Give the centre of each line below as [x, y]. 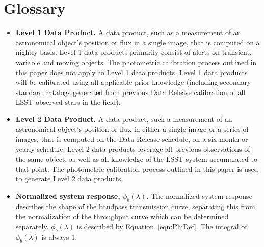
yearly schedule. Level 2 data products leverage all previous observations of [133, 149]
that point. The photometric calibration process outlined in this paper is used [137, 168]
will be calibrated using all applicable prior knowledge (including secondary [133, 82]
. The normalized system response [199, 196]
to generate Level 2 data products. [69, 179]
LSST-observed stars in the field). [68, 102]
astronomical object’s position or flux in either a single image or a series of [132, 129]
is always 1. [59, 237]
